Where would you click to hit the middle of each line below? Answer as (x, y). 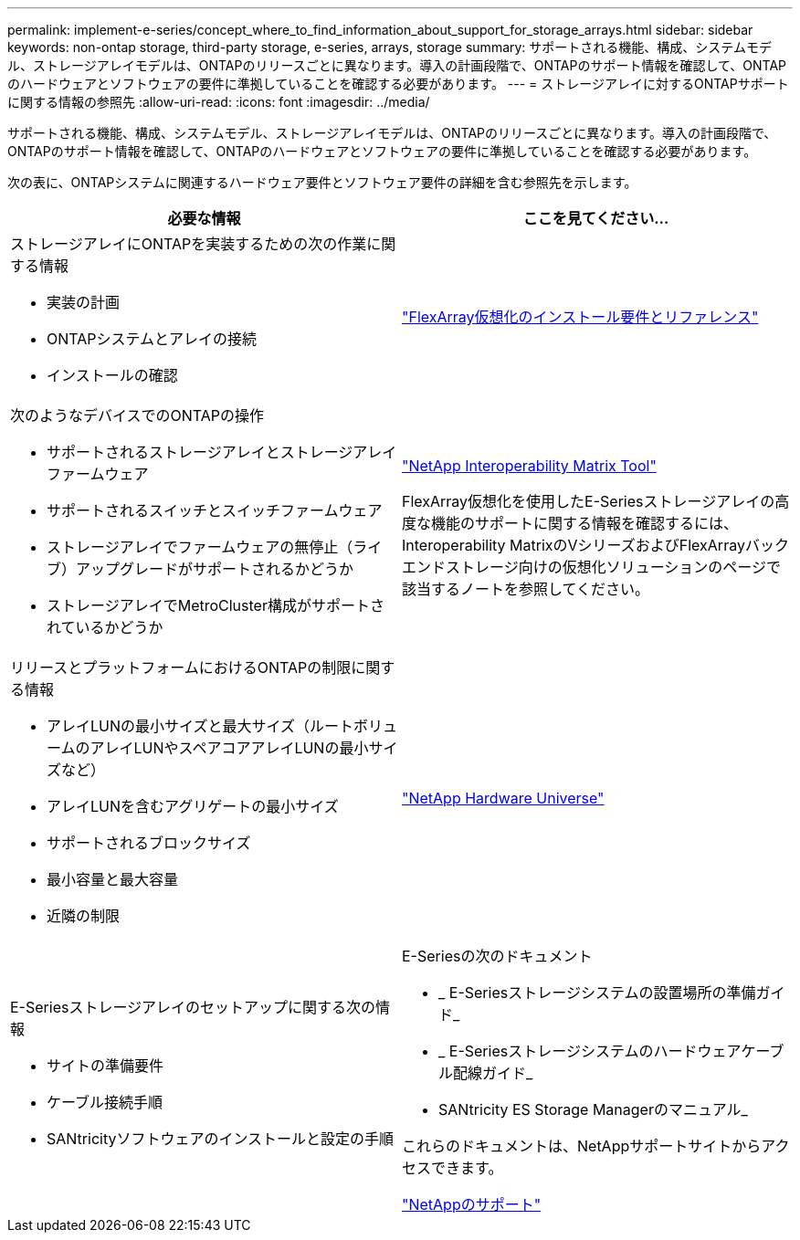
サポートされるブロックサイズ (149, 843)
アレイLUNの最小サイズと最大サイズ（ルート (200, 726)
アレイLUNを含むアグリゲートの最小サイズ (193, 806)
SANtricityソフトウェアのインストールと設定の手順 (221, 1139)
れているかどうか (105, 627)
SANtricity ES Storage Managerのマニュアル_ (593, 1109)
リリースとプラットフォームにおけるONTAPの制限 (181, 667)
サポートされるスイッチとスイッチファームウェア (215, 510)
